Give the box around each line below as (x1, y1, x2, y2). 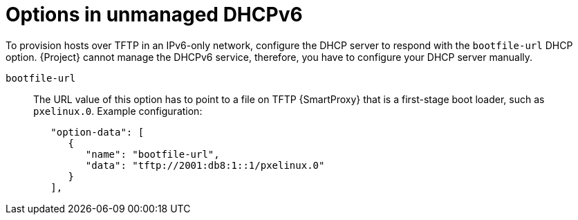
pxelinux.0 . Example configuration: (33, 104, 203, 117)
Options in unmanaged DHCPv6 (6, 3, 303, 26)
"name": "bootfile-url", (85, 148, 220, 160)
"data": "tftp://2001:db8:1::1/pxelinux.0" (85, 159, 325, 171)
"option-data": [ (50, 126, 144, 138)
